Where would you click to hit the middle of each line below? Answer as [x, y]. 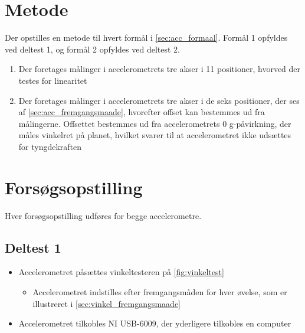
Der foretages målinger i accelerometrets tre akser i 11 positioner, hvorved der [160, 69]
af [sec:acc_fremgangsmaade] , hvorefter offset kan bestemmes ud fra [142, 112]
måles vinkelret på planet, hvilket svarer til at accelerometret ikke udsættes [155, 135]
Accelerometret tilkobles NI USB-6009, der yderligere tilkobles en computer [155, 323]
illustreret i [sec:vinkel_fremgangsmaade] [107, 303]
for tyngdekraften [50, 146]
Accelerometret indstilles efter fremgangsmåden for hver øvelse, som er [160, 291]
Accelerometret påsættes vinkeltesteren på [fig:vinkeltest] [121, 272]
